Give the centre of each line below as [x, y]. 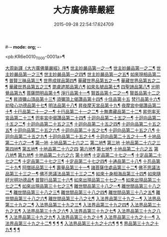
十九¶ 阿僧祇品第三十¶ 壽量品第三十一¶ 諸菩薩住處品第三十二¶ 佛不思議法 [85, 167]
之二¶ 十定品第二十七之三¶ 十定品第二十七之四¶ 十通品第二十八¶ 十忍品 [83, 161]
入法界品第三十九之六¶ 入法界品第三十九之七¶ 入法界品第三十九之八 [91, 211]
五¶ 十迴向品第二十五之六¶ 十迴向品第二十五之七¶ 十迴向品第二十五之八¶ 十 [83, 130]
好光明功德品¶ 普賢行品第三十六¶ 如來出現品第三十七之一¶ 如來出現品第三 [81, 180]
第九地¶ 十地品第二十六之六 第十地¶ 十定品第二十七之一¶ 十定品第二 [87, 155]
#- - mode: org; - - [23, 47]
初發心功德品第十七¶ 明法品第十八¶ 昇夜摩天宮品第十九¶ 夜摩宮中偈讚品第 [81, 105]
